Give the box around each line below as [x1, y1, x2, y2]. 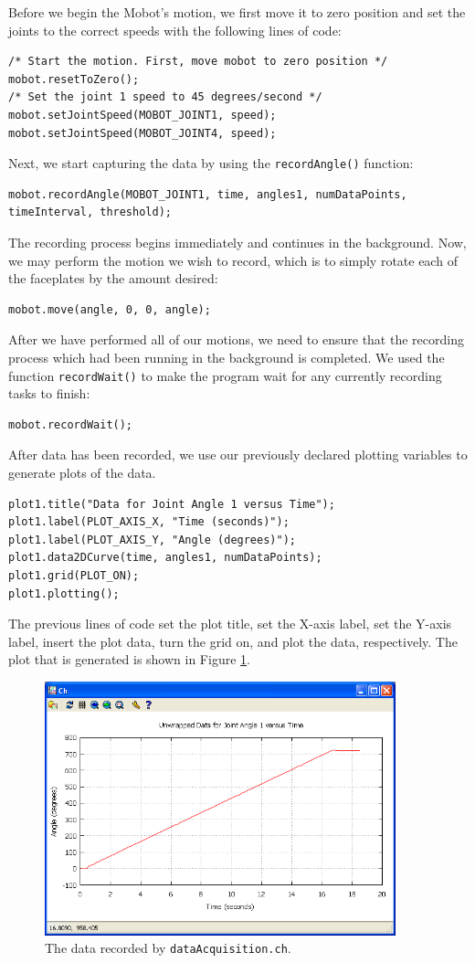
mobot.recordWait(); [8, 418, 133, 431]
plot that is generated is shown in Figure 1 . [8, 650, 250, 669]
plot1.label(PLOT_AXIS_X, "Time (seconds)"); [8, 515, 290, 529]
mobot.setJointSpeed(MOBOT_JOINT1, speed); [8, 108, 277, 122]
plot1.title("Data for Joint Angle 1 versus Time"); [8, 497, 335, 511]
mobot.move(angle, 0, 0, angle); [8, 302, 211, 316]
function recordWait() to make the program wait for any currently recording [8, 365, 442, 385]
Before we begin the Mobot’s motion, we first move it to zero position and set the [8, 3, 466, 21]
